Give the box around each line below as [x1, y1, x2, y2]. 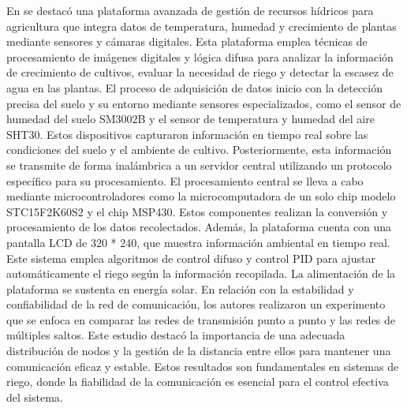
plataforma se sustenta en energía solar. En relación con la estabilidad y [6, 280, 354, 297]
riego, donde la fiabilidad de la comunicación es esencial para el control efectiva [6, 373, 389, 390]
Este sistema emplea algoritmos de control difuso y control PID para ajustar [6, 249, 375, 266]
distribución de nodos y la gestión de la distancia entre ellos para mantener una [6, 342, 391, 359]
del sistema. [6, 388, 63, 405]
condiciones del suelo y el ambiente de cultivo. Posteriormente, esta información [6, 141, 392, 158]
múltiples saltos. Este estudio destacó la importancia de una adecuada [6, 327, 345, 343]
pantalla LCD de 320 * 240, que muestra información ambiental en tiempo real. [6, 234, 390, 250]
